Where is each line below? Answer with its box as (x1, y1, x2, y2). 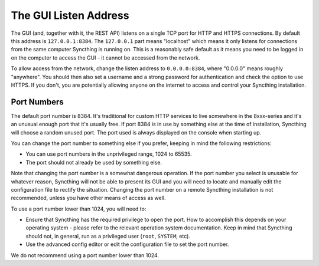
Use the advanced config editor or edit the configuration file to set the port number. (25, 241, 229, 248)
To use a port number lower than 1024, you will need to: (11, 205, 147, 212)
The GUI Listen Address (11, 9, 129, 22)
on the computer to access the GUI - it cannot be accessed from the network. (11, 54, 200, 61)
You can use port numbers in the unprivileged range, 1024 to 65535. (25, 150, 192, 157)
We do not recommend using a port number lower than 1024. (11, 251, 159, 259)
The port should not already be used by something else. (25, 159, 162, 166)
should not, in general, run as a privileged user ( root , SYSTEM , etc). (25, 232, 190, 239)
